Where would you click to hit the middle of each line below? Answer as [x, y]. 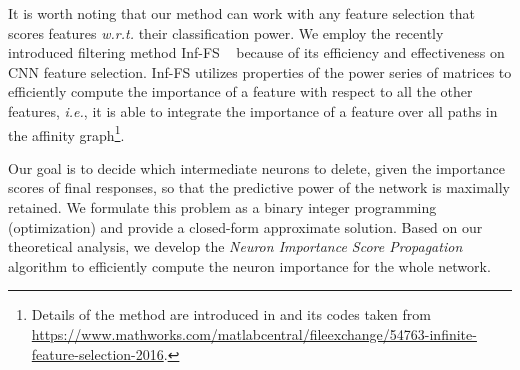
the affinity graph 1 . [66, 133]
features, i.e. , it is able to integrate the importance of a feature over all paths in [253, 110]
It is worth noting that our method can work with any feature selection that [241, 13]
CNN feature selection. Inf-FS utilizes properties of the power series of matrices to [260, 71]
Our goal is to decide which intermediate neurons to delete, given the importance [256, 167]
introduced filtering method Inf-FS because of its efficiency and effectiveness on [256, 52]
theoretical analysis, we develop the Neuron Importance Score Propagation [235, 246]
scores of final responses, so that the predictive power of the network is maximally [259, 187]
